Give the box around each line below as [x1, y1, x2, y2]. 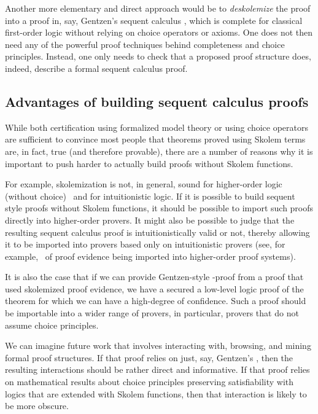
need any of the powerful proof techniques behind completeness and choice [5, 37, 285, 50]
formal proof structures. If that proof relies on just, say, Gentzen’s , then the [5, 351, 293, 364]
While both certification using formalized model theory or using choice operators [5, 120, 308, 133]
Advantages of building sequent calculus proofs [5, 92, 309, 111]
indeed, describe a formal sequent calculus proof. [5, 61, 188, 74]
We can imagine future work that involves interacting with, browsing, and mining [5, 339, 311, 352]
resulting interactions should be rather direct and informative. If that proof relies [5, 363, 310, 376]
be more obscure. [5, 399, 69, 412]
